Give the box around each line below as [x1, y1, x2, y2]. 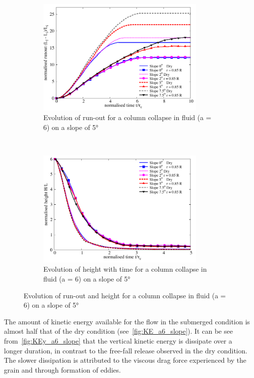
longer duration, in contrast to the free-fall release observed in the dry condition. [4, 345, 248, 355]
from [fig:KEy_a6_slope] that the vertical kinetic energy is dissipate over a [4, 335, 232, 346]
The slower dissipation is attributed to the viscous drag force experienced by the [4, 355, 247, 365]
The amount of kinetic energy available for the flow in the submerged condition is [4, 316, 250, 326]
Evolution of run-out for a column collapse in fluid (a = [43, 112, 212, 123]
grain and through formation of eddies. [4, 364, 121, 375]
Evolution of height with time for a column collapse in [43, 264, 207, 274]
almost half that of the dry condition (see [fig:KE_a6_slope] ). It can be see [4, 326, 233, 336]
